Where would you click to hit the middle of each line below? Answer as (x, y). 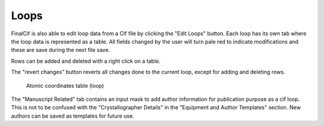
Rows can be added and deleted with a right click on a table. (86, 61)
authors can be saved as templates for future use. (73, 116)
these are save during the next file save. (61, 50)
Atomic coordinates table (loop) (65, 85)
